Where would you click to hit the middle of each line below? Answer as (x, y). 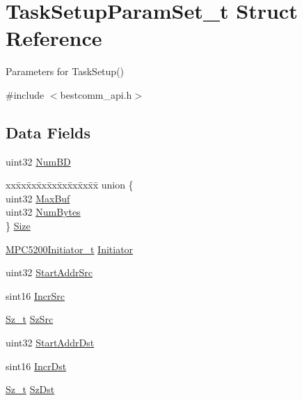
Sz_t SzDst (30, 389)
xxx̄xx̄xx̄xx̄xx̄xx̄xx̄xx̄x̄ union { (70, 185)
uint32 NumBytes (43, 212)
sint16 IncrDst (36, 366)
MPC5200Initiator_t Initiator (70, 249)
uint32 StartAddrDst (50, 343)
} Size (18, 226)
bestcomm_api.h (96, 94)
